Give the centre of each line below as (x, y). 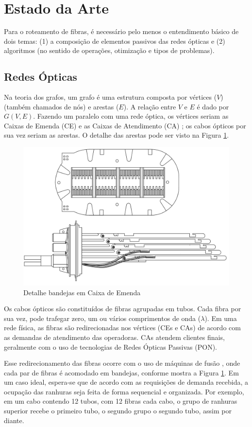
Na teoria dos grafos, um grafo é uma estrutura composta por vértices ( (110, 97)
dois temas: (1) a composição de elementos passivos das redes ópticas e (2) (115, 41)
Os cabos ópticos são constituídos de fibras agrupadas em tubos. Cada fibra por (123, 309)
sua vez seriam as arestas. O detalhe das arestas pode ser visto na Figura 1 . (117, 135)
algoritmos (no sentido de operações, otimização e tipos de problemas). (109, 50)
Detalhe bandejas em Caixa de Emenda (82, 292)
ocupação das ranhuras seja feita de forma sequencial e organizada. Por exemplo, (124, 391)
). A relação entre (150, 106)
